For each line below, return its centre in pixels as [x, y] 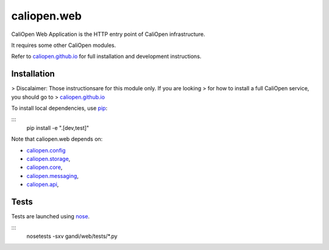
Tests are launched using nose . [51, 216]
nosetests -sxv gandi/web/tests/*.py [72, 236]
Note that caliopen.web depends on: [57, 139]
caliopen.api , [43, 184]
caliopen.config [46, 150]
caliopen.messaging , [53, 176]
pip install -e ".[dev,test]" [58, 127]
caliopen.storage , [48, 159]
